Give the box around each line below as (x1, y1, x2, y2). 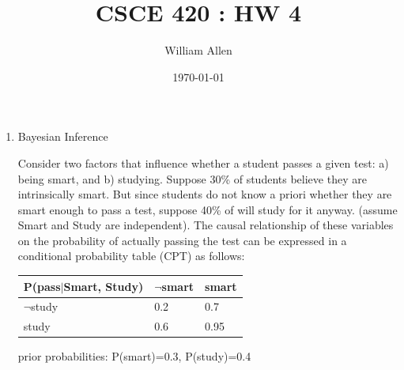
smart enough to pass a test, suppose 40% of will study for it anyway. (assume (17, 201, 398, 217)
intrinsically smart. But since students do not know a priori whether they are (17, 186, 392, 202)
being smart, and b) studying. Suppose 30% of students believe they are (17, 170, 367, 187)
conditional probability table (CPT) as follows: (17, 247, 245, 264)
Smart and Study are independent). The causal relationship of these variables (17, 217, 394, 233)
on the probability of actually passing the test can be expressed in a (17, 232, 347, 248)
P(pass (23, 277, 61, 294)
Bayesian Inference (17, 128, 108, 145)
